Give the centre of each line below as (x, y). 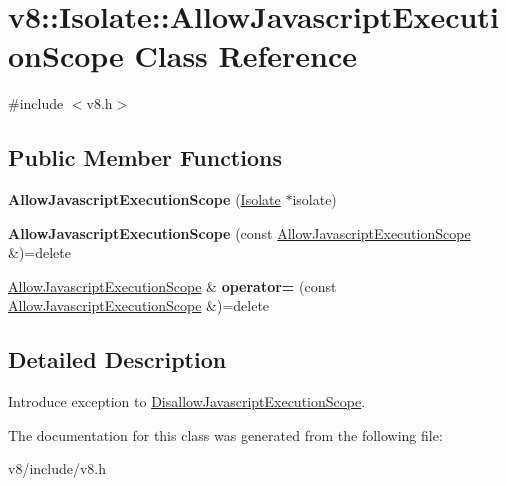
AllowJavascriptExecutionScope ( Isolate (144, 199)
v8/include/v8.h (57, 468)
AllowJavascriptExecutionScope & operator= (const (172, 285)
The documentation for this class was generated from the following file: (225, 434)
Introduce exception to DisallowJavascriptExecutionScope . (187, 401)
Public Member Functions (145, 157)
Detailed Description (117, 359)
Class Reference (246, 55)
